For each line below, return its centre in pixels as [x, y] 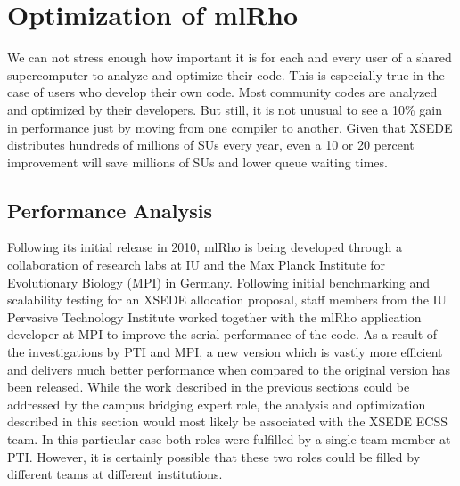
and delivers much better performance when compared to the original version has [229, 369]
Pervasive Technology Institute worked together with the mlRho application [214, 316]
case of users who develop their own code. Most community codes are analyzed [222, 92]
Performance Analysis [110, 210]
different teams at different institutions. [115, 474]
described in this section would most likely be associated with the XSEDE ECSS [228, 421]
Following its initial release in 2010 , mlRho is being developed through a [205, 247]
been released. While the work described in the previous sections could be [209, 387]
